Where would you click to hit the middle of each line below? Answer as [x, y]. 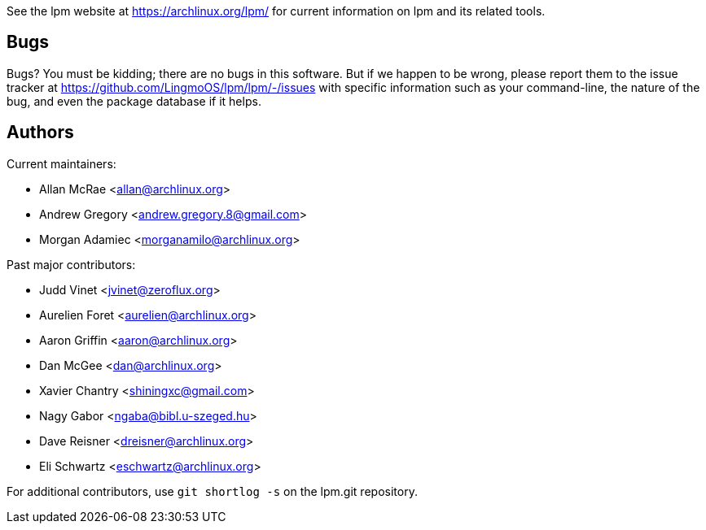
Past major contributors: [71, 264]
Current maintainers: [61, 163]
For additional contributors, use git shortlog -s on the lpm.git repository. [212, 491]
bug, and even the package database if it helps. [134, 101]
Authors [40, 132]
